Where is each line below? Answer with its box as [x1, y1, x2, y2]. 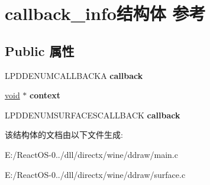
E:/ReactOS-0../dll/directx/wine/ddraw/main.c [5, 148, 178, 160]
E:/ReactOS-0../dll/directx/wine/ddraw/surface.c [5, 168, 186, 180]
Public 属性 [5, 41, 75, 60]
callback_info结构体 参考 [5, 1, 206, 25]
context [30, 89, 61, 101]
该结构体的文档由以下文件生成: [5, 128, 123, 141]
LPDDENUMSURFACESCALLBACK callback [5, 108, 180, 121]
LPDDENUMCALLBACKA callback [5, 69, 143, 81]
